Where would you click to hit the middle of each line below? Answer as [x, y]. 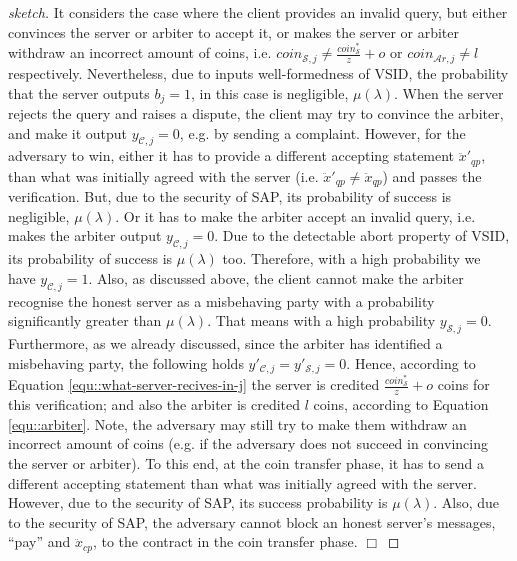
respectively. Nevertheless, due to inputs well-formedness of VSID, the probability [258, 72]
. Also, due [466, 502]
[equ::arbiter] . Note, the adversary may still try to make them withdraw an [237, 423]
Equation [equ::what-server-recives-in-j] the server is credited [194, 384]
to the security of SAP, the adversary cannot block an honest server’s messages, [252, 521]
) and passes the [432, 175]
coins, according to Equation [401, 404]
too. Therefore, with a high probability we [351, 258]
